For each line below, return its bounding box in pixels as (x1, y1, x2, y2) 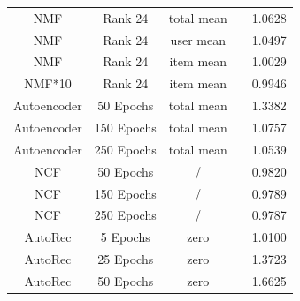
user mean (170, 30, 226, 49)
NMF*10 (24, 74, 72, 93)
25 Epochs (97, 250, 154, 268)
